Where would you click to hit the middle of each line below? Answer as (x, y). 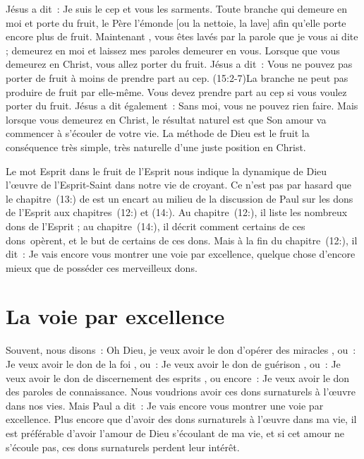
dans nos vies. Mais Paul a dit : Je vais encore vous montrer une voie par (165, 405)
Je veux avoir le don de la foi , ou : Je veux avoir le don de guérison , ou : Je (173, 364)
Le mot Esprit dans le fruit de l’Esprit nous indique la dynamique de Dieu (166, 171)
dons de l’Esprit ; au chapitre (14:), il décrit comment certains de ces (156, 226)
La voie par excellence (115, 316)
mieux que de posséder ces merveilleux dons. (102, 267)
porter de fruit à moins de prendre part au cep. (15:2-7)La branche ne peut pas (177, 77)
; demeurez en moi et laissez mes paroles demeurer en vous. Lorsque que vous (173, 50)
